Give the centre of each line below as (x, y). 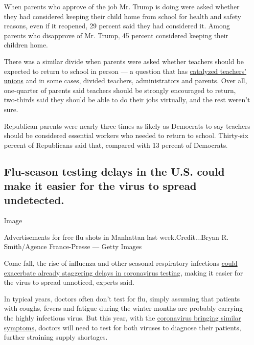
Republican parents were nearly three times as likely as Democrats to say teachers (127, 126)
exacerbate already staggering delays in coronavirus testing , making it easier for (124, 272)
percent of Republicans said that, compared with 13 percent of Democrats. (116, 145)
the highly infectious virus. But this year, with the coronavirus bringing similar (123, 318)
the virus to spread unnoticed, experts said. (69, 282)
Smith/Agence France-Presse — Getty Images (73, 246)
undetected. (34, 200)
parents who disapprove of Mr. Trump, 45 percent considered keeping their (116, 35)
